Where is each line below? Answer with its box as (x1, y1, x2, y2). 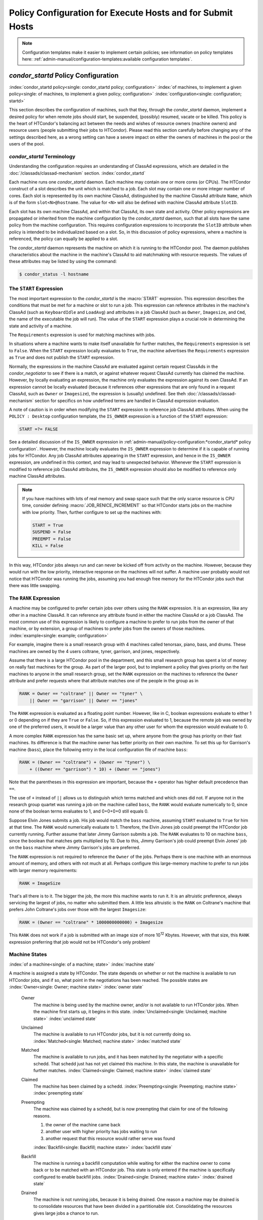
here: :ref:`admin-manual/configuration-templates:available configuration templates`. (22, 56, 192, 62)
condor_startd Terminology (9, 153, 75, 160)
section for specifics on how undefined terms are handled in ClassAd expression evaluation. (35, 398, 220, 404)
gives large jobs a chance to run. (33, 1210, 99, 1216)
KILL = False (32, 543, 63, 549)
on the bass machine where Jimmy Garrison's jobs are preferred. (9, 845, 141, 851)
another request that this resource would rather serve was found (45, 1135, 175, 1141)
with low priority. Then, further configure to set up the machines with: (22, 509, 162, 515)
